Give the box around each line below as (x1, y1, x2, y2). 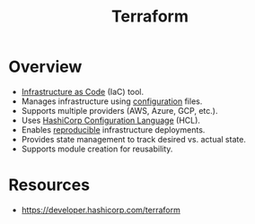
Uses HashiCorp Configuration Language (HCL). (21, 115, 201, 125)
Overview (8, 56, 83, 77)
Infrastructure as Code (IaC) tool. (21, 86, 145, 97)
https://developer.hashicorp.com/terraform (21, 204, 181, 215)
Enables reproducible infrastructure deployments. (21, 124, 206, 135)
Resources (8, 175, 91, 195)
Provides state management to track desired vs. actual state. (21, 134, 246, 144)
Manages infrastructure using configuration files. (21, 96, 203, 107)
